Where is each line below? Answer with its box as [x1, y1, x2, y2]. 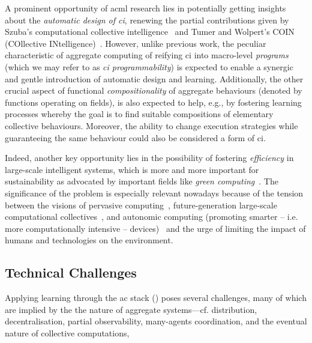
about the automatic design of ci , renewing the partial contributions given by [5, 13, 289, 26]
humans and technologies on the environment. [5, 234, 173, 246]
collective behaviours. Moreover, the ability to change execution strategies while [5, 119, 298, 132]
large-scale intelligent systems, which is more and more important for [5, 163, 259, 175]
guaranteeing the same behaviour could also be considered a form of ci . [5, 131, 266, 144]
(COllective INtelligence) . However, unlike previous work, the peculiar [5, 37, 266, 49]
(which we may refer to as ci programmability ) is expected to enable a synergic [5, 60, 293, 73]
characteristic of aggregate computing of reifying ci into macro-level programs [5, 49, 289, 61]
